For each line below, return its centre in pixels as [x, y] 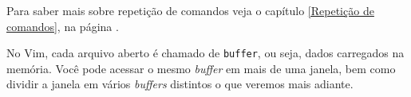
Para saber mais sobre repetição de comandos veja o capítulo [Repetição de [190, 10]
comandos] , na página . [63, 26]
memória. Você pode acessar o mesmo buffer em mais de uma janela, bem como [201, 68]
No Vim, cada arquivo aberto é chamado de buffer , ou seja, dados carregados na [205, 53]
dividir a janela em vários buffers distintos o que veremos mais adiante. [180, 84]
